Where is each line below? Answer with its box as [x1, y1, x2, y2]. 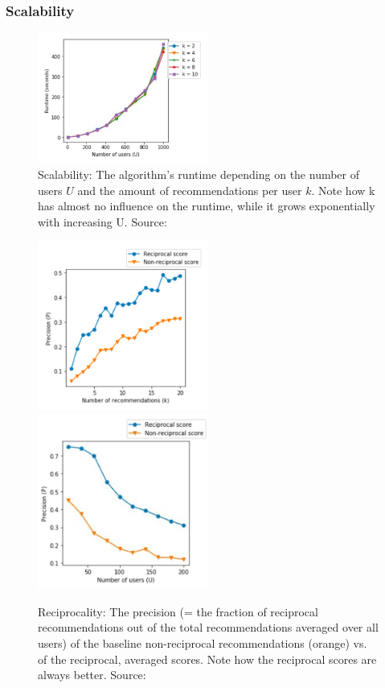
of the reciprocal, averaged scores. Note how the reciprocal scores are [38, 650, 377, 667]
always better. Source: [38, 666, 146, 683]
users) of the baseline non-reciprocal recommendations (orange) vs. [38, 635, 367, 652]
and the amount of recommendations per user [77, 181, 302, 198]
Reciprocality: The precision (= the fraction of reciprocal [38, 603, 318, 620]
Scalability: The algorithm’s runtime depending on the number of [38, 166, 360, 183]
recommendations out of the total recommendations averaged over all [38, 619, 379, 636]
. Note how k [311, 181, 375, 198]
